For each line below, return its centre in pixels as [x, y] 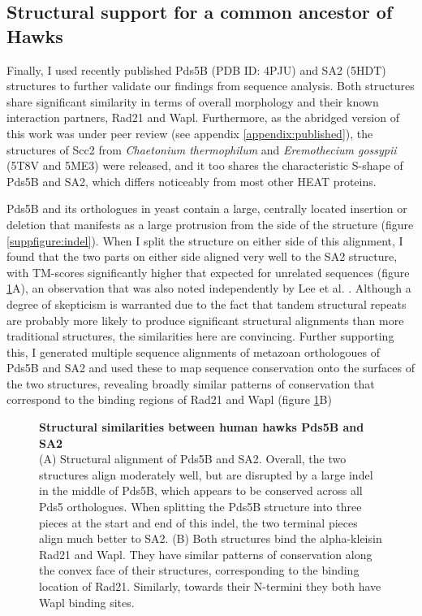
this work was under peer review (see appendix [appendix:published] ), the [190, 133]
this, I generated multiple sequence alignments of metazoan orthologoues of [194, 351]
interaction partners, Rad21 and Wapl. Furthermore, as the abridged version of [203, 117]
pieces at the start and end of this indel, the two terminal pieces [198, 522]
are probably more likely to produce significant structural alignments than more [205, 320]
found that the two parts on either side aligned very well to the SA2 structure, [202, 256]
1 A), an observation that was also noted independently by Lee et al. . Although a [209, 288]
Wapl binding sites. [87, 602]
